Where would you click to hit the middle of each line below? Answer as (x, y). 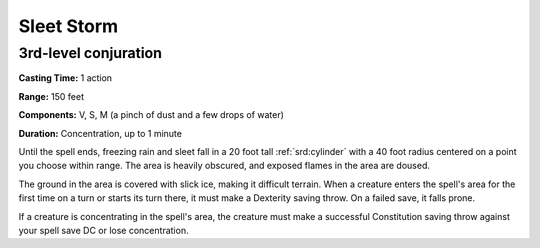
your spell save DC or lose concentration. (103, 230)
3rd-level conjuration (90, 53)
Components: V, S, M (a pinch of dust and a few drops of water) (151, 115)
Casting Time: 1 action (65, 78)
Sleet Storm (68, 26)
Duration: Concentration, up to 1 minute (100, 133)
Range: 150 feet (51, 96)
